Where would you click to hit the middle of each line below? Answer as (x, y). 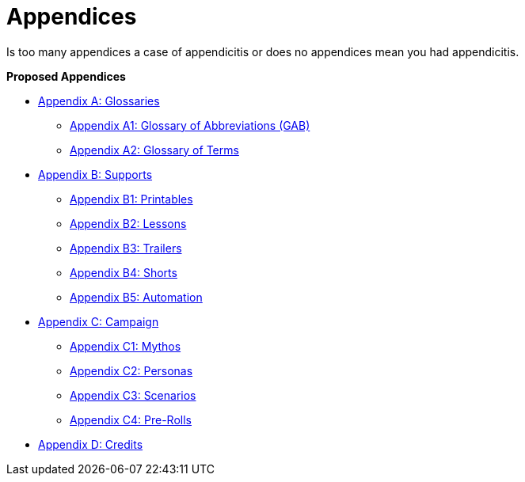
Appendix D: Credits (91, 444)
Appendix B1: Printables (131, 199)
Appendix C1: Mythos (126, 346)
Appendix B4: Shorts (124, 272)
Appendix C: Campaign (99, 321)
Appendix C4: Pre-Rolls (131, 419)
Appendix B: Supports (95, 174)
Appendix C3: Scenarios (133, 395)
